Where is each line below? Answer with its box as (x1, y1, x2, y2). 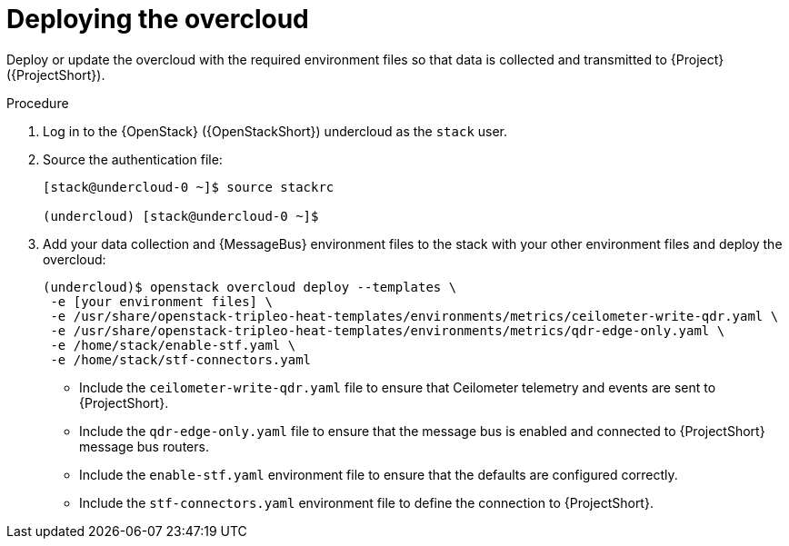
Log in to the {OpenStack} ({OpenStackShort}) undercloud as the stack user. (43, 123, 508, 139)
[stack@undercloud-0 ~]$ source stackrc (43, 179, 335, 194)
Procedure (6, 94, 69, 111)
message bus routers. (79, 438, 209, 454)
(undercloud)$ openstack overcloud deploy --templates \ (43, 279, 457, 294)
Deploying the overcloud (6, 4, 309, 35)
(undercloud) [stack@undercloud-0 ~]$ (43, 208, 319, 223)
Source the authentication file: (43, 151, 223, 167)
